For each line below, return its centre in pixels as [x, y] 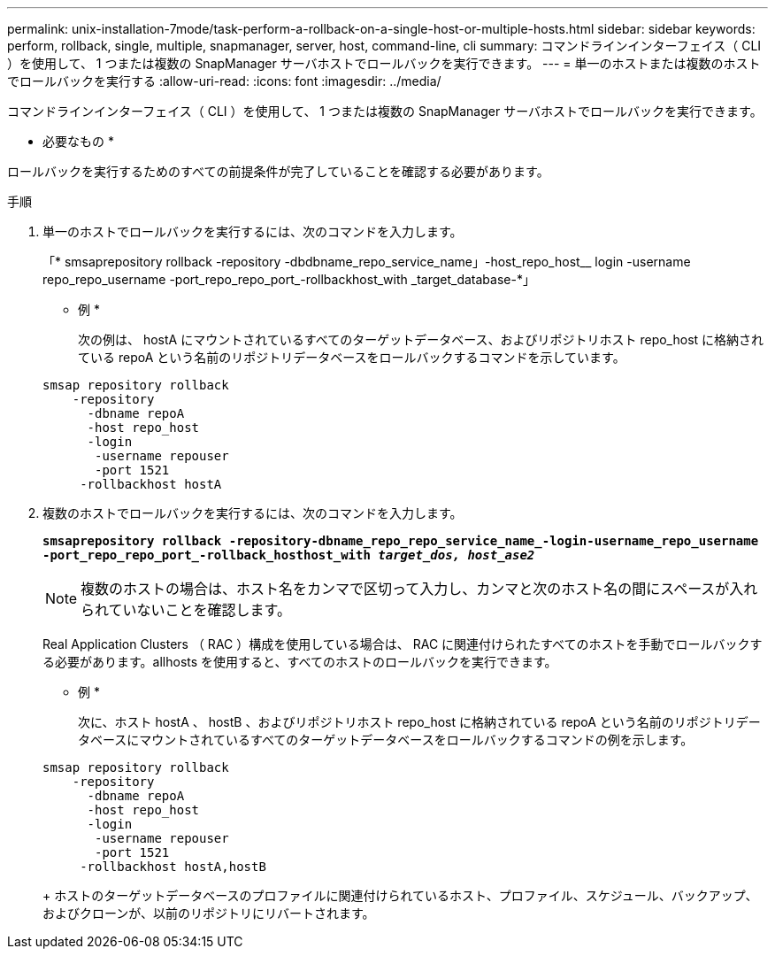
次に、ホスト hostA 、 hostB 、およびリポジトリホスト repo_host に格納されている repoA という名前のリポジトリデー [419, 722]
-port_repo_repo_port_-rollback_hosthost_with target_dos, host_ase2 [289, 555]
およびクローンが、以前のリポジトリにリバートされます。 [209, 913]
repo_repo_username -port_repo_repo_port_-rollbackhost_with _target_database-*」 [289, 279]
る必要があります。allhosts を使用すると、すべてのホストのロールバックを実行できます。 [300, 662]
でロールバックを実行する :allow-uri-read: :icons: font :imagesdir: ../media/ [224, 81]
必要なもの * [78, 141]
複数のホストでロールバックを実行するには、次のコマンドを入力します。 [253, 513]
